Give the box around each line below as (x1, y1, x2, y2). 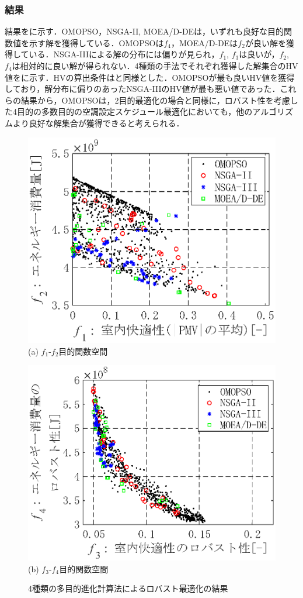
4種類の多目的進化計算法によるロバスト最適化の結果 (28, 582, 228, 594)
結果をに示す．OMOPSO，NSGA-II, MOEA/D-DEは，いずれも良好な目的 (5, 25, 284, 37)
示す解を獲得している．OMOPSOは (29, 36, 164, 49)
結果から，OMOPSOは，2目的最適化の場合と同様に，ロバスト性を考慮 (20, 94, 290, 106)
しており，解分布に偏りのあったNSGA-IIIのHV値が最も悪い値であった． (5, 83, 280, 95)
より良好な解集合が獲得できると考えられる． (12, 116, 184, 129)
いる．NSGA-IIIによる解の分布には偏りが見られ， (29, 48, 220, 60)
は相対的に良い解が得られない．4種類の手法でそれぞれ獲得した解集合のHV (12, 60, 298, 71)
